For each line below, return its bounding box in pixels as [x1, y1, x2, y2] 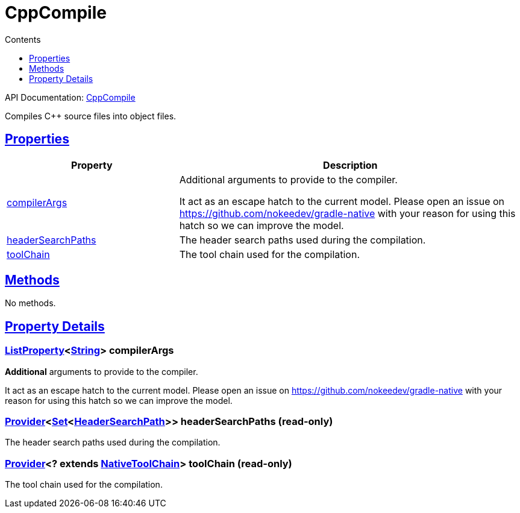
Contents [5, 34, 41, 45]
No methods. [5, 298, 56, 309]
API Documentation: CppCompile [5, 92, 136, 102]
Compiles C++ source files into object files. [5, 110, 177, 121]
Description [323, 159, 378, 171]
